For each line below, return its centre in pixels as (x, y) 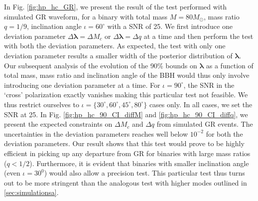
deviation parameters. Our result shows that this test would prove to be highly (124, 143)
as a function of (230, 65)
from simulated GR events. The (205, 124)
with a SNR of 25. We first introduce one (170, 26)
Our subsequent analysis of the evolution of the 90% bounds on (101, 65)
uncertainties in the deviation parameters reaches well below (96, 133)
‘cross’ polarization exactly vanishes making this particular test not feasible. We (126, 95)
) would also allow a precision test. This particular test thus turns (144, 173)
